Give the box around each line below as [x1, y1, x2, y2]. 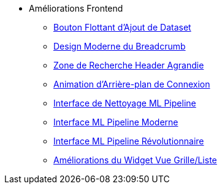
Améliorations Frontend [29, 3, 123, 13]
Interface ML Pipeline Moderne [53, 117, 178, 127]
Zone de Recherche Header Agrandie [53, 60, 204, 70]
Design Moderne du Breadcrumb [53, 41, 186, 51]
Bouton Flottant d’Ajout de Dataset [53, 22, 191, 32]
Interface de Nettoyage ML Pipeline [53, 98, 196, 108]
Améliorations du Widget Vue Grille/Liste [53, 155, 217, 165]
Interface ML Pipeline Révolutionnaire [53, 136, 204, 146]
